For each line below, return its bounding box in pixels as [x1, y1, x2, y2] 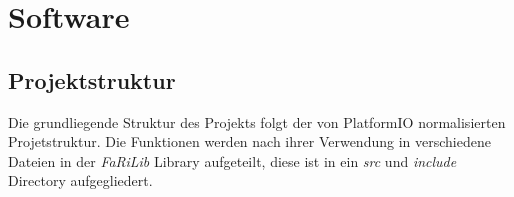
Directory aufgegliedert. [8, 170, 153, 191]
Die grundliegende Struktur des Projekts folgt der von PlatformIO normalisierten [8, 111, 506, 132]
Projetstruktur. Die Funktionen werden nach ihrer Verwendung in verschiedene [8, 131, 491, 152]
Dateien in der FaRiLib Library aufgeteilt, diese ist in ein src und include [8, 150, 457, 171]
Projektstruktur [8, 64, 176, 95]
